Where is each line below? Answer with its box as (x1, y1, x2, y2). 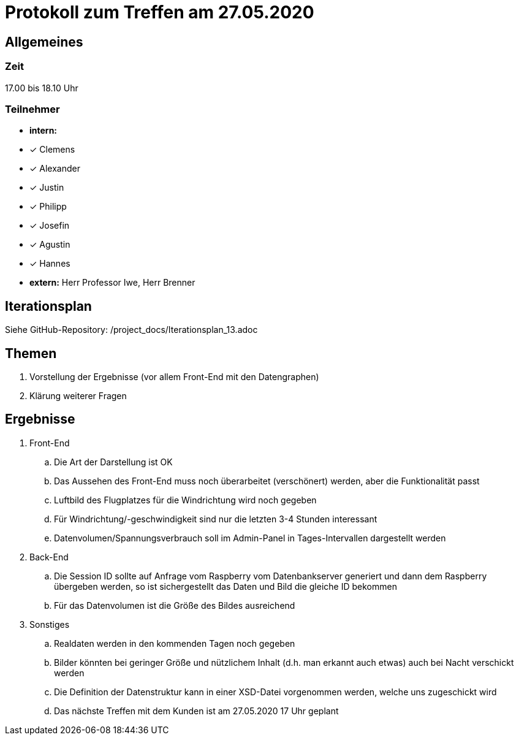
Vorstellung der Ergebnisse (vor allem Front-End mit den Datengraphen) (29, 371, 319, 382)
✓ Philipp (29, 201, 67, 212)
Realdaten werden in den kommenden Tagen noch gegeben (54, 638, 295, 649)
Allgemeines (5, 34, 83, 50)
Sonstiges (29, 619, 70, 630)
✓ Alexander (29, 163, 80, 174)
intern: (29, 125, 58, 136)
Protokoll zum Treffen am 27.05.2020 (5, 2, 314, 23)
